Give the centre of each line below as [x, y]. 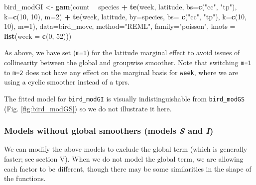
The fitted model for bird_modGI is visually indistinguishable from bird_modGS [125, 98]
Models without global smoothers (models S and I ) [109, 131]
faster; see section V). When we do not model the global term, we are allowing [124, 159]
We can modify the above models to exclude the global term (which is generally [126, 149]
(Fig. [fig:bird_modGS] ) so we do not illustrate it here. [88, 108]
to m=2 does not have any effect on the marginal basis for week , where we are [121, 72]
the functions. [25, 178]
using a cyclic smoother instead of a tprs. [67, 82]
